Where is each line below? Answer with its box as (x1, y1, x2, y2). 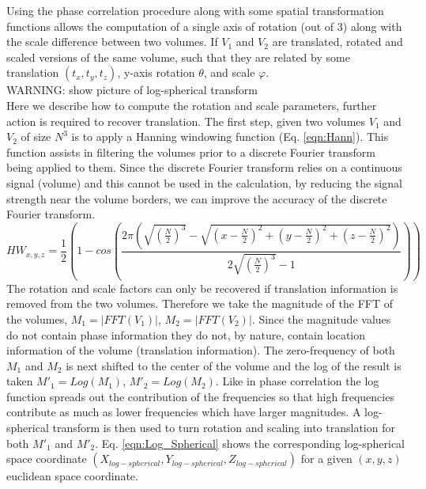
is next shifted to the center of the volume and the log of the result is (66, 357, 401, 373)
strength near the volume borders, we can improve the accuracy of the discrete (6, 190, 387, 207)
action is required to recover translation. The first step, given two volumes (6, 112, 366, 129)
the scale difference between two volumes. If (6, 33, 218, 50)
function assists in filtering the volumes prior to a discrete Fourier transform (6, 143, 375, 160)
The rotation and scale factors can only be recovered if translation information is (6, 279, 398, 296)
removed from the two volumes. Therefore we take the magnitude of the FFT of (6, 295, 394, 312)
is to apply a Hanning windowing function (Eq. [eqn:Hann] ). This (71, 128, 389, 145)
